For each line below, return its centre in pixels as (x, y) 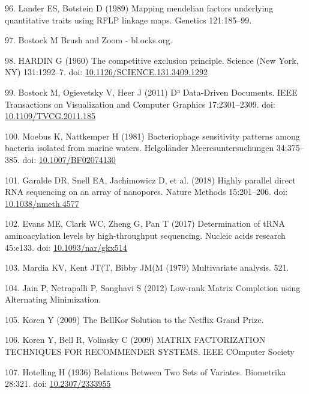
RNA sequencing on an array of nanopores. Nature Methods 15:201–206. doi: (146, 192)
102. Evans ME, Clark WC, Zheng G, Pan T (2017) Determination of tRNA (145, 223)
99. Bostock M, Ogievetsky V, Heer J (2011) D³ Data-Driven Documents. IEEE (151, 92)
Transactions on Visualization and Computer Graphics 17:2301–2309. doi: (140, 104)
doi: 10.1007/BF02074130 (69, 159)
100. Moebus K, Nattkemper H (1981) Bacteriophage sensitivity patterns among (152, 136)
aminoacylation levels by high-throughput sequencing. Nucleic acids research (145, 235)
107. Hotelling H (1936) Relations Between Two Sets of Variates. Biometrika (145, 371)
